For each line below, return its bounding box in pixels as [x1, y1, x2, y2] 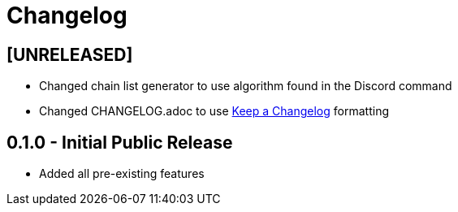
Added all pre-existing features [39, 167, 205, 181]
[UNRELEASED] [6, 44, 133, 65]
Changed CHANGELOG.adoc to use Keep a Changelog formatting [39, 104, 389, 119]
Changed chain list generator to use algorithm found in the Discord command [39, 79, 452, 93]
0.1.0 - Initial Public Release [6, 132, 233, 153]
